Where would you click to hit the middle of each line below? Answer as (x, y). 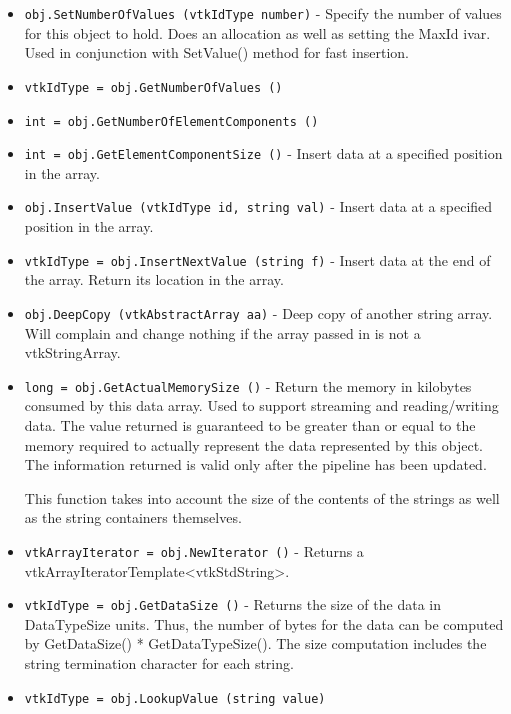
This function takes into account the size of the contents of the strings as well (262, 497)
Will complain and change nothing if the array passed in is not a (222, 332)
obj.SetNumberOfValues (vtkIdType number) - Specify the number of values (263, 13)
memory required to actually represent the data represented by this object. (254, 444)
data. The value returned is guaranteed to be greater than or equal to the (250, 425)
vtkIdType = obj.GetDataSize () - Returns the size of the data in (232, 604)
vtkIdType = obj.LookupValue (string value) (175, 698)
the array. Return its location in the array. (154, 279)
